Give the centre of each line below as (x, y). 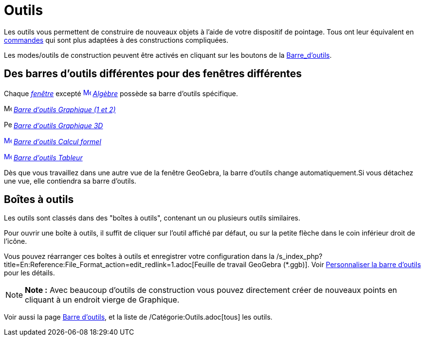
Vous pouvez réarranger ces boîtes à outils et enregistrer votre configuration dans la (139, 256)
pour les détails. (29, 273)
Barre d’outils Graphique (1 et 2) (65, 109)
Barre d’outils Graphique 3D (58, 125)
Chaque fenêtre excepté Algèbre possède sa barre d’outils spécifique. (121, 93)
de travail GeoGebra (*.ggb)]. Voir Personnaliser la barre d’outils (319, 265)
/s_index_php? (299, 256)
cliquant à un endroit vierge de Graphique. (102, 300)
